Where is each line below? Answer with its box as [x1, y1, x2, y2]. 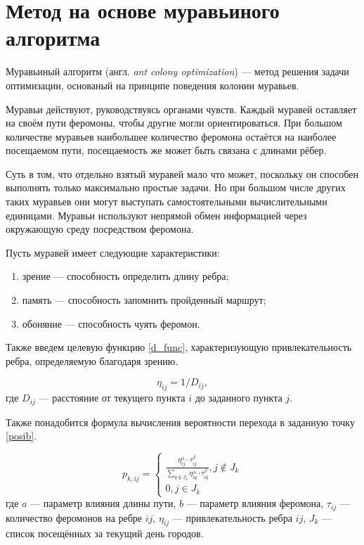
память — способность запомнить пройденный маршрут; [22, 293, 266, 307]
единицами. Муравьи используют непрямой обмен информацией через [6, 207, 307, 222]
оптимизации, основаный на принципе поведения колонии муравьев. [6, 77, 299, 92]
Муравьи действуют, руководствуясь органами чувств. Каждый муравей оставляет [6, 101, 357, 116]
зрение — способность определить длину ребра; [22, 269, 229, 283]
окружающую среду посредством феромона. [6, 222, 194, 236]
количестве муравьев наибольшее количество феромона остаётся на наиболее [6, 129, 337, 143]
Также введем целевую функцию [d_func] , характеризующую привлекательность [6, 340, 352, 354]
